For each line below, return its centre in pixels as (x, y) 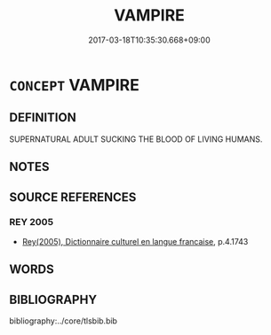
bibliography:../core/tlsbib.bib (64, 321)
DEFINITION (43, 117)
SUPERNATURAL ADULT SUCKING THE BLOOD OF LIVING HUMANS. (136, 139)
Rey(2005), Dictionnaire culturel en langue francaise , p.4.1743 (135, 241)
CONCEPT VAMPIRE (75, 85)
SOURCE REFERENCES (73, 197)
